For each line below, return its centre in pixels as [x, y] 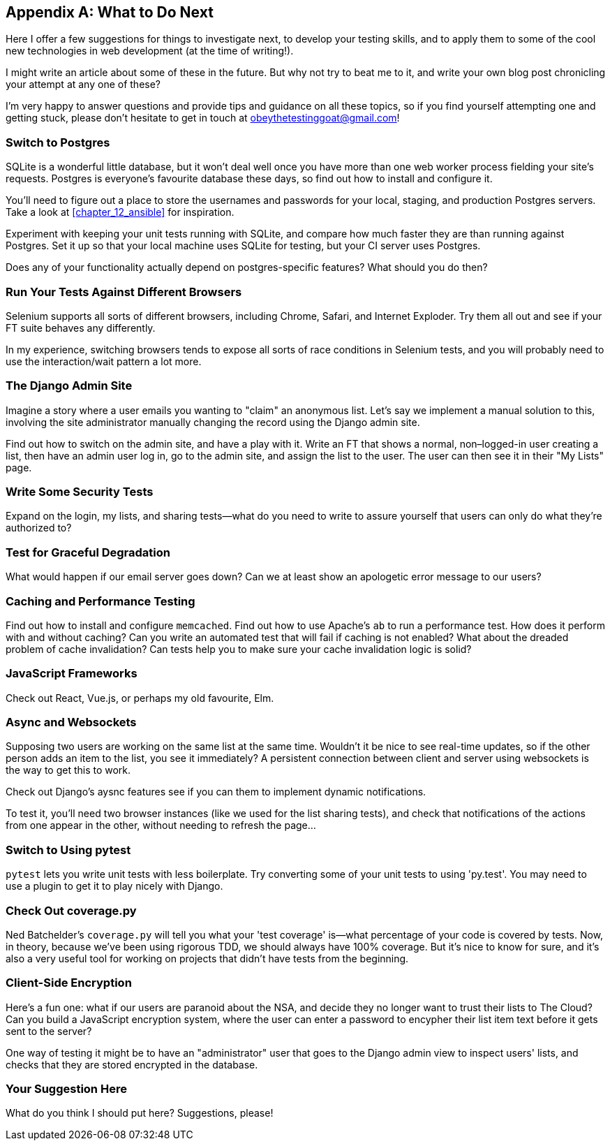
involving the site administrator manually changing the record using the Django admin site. [213, 422]
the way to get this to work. [68, 770]
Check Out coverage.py [71, 910]
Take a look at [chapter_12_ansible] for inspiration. [120, 212]
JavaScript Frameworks [72, 674]
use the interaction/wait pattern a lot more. [104, 361]
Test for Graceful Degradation [88, 552]
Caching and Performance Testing [101, 601]
